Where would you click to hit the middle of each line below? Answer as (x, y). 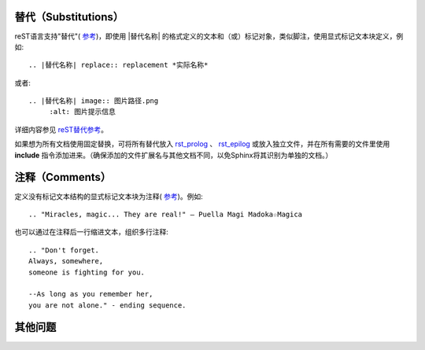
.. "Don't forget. (64, 250)
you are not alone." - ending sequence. (107, 305)
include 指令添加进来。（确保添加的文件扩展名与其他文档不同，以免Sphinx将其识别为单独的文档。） (174, 155)
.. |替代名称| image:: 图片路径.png (94, 101)
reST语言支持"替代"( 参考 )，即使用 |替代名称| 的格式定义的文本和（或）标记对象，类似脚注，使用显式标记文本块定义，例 (209, 36)
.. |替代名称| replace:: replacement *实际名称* (118, 65)
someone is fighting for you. (87, 272)
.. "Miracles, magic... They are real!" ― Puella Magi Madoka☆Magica (166, 214)
